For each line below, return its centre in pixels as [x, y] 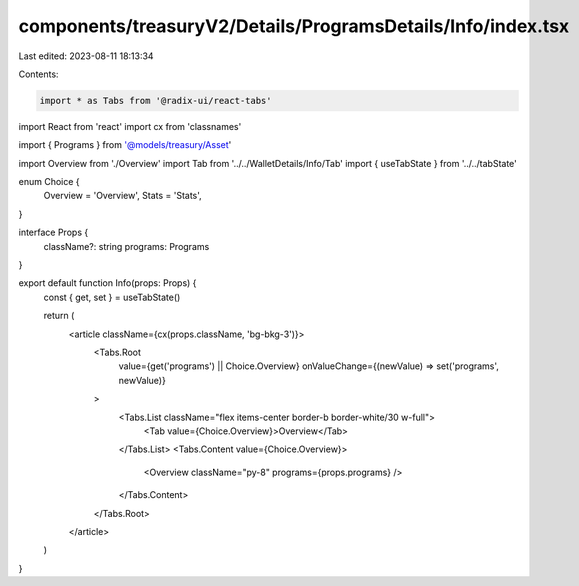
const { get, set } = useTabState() [112, 297]
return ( [59, 316]
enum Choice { [49, 182]
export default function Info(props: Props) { [107, 283]
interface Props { [53, 232]
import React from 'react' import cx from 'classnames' [130, 126]
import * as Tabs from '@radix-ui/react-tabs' [155, 100]
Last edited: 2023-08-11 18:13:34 [86, 56]
